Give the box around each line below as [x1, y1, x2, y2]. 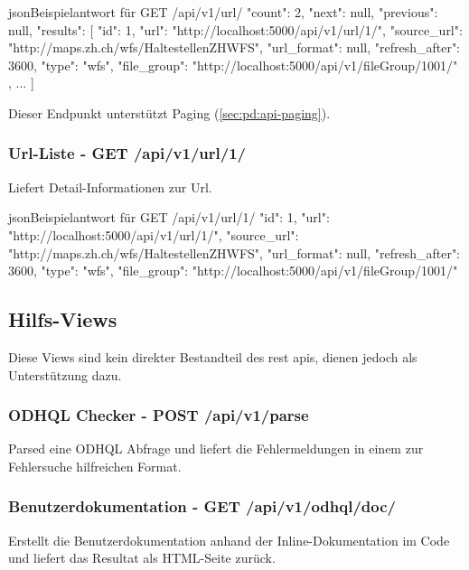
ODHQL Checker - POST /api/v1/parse [8, 404, 309, 426]
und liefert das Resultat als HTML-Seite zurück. [8, 548, 276, 567]
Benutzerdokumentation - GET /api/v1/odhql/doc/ [8, 495, 396, 518]
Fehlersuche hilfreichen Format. [8, 456, 182, 475]
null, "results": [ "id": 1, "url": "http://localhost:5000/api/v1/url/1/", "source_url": [8, 20, 463, 39]
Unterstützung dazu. [8, 365, 122, 384]
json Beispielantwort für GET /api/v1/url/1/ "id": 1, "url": [8, 208, 330, 227]
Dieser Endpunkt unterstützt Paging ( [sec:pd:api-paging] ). [8, 103, 331, 122]
